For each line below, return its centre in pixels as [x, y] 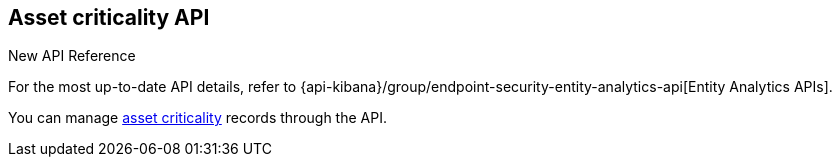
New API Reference [72, 56]
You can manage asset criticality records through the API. [197, 118]
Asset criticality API [109, 17]
